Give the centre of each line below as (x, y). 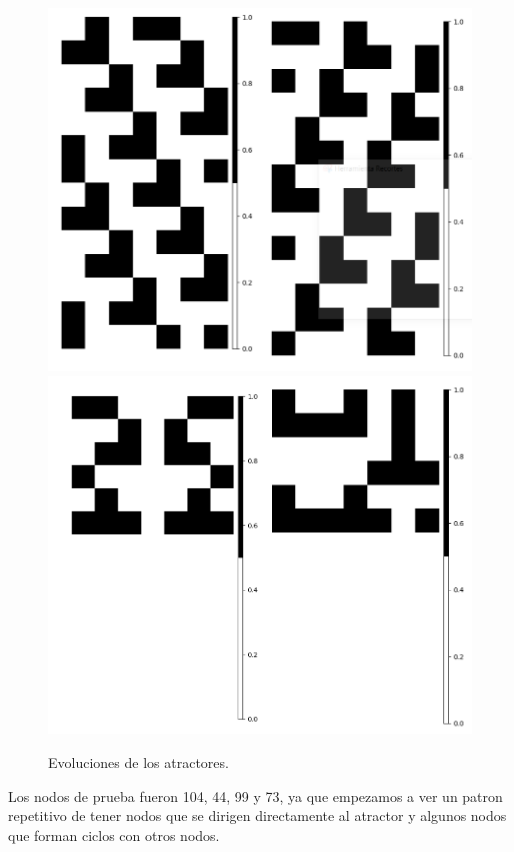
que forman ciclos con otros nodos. (114, 834)
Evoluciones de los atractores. (138, 762)
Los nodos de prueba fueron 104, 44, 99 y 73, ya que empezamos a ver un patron (255, 795)
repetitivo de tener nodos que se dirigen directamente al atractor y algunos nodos (257, 815)
